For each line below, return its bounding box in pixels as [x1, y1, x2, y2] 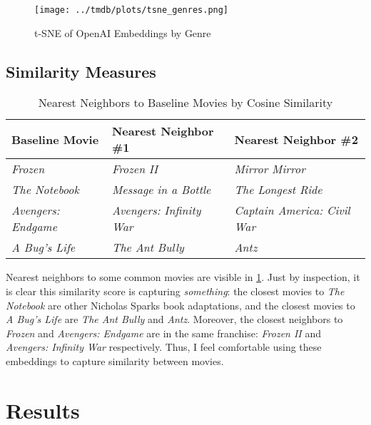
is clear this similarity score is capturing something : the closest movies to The [6, 284, 345, 299]
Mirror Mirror [234, 160, 305, 178]
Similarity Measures [6, 60, 156, 82]
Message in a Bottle [111, 181, 211, 198]
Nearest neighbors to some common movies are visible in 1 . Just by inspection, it [6, 270, 360, 285]
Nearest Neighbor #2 [234, 130, 358, 148]
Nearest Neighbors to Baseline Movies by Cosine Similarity [38, 94, 333, 111]
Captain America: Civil [234, 202, 350, 219]
